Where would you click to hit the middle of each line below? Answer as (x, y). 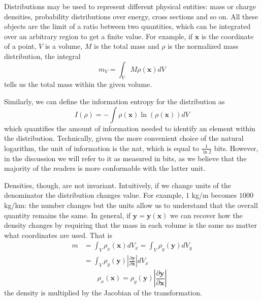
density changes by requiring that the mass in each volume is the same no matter (130, 225)
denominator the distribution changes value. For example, (94, 195)
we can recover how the (206, 215)
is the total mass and (127, 46)
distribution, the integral (42, 56)
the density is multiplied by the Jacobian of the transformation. (103, 293)
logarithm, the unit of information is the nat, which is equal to (102, 148)
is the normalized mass (203, 46)
